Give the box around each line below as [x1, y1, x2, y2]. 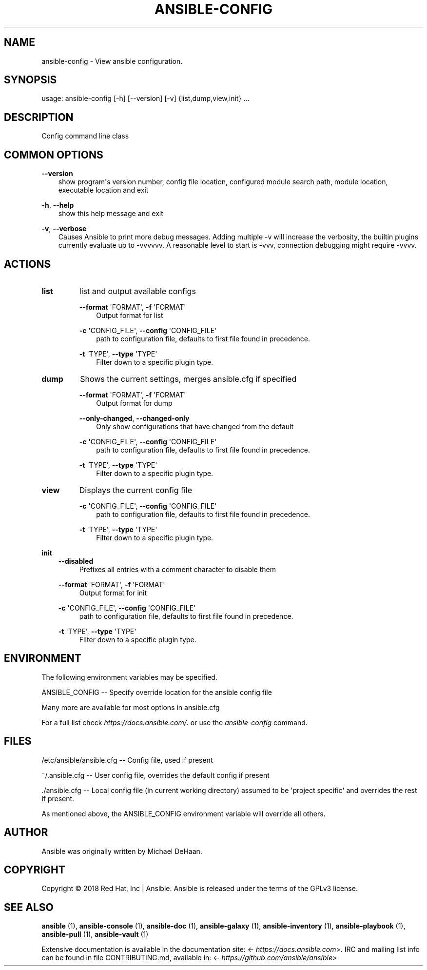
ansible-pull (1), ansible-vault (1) [41, 930, 149, 939]
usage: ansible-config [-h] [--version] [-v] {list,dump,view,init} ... [41, 94, 250, 103]
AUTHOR [4, 826, 48, 839]
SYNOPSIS [4, 74, 57, 86]
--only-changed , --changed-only [79, 414, 190, 422]
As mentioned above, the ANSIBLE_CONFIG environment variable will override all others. [41, 809, 326, 818]
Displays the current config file [79, 485, 192, 495]
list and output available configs [79, 286, 196, 296]
